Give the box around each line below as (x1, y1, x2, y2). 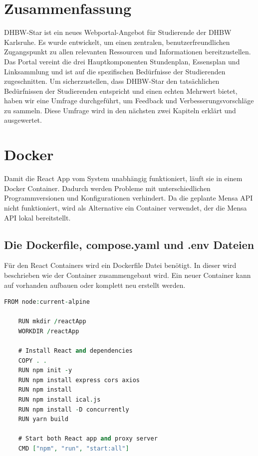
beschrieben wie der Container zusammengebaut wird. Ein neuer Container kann (4, 269, 251, 280)
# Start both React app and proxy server (18, 435, 158, 443)
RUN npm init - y (18, 367, 72, 374)
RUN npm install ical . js (18, 396, 101, 404)
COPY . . (18, 357, 47, 364)
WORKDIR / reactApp (18, 327, 79, 335)
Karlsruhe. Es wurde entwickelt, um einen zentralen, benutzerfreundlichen (4, 36, 230, 47)
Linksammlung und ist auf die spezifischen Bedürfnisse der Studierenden (4, 66, 226, 76)
